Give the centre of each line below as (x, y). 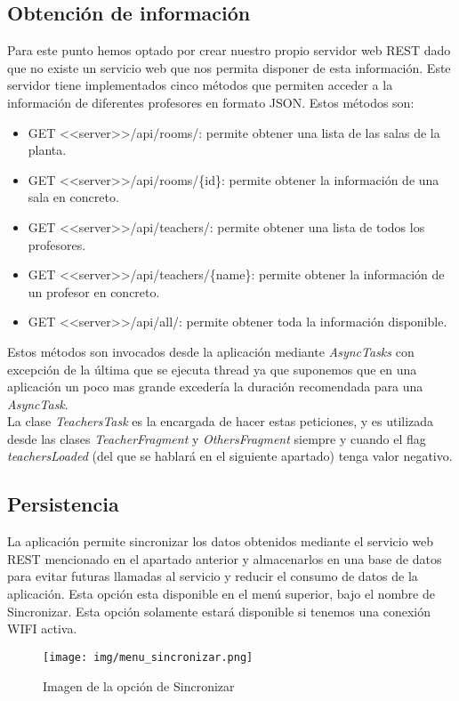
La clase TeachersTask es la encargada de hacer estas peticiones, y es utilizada (221, 421)
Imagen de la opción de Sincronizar (139, 685)
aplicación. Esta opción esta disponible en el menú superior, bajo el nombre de (221, 594)
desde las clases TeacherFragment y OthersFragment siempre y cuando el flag (217, 438)
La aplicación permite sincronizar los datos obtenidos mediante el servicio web (221, 541)
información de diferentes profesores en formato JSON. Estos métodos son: (211, 102)
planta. (47, 150)
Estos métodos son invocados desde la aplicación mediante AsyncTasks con (211, 351)
